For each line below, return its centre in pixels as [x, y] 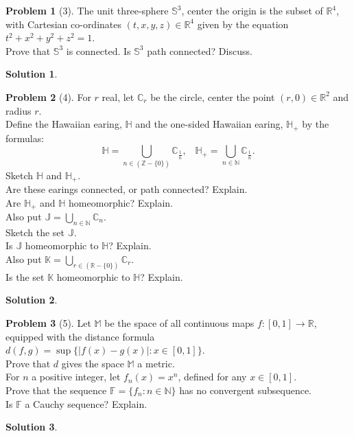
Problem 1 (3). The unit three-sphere [87, 10]
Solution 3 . [32, 427]
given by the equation [243, 24]
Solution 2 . [32, 300]
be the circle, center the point [213, 96]
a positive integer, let [76, 377]
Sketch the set [35, 232]
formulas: [25, 138]
